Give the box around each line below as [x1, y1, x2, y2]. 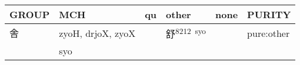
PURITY [247, 8, 291, 21]
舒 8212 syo [166, 25, 206, 41]
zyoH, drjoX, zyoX [59, 26, 136, 40]
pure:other [247, 26, 290, 40]
